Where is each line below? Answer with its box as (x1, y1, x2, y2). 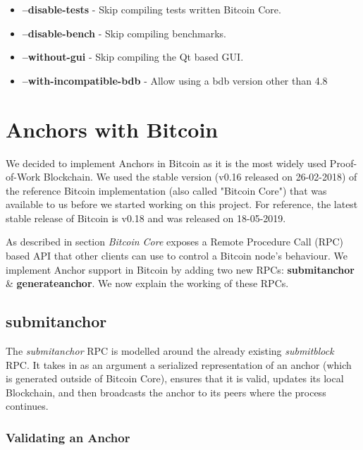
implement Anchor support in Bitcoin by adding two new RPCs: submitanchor (6, 262, 355, 276)
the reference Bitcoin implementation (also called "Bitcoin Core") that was (6, 183, 327, 197)
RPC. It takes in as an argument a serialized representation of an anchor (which (6, 357, 352, 372)
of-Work (6, 169, 41, 184)
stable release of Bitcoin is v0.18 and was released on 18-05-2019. (6, 210, 286, 225)
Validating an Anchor (6, 428, 130, 446)
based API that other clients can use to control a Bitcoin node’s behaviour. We (6, 248, 347, 263)
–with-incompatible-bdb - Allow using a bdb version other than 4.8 (22, 73, 328, 87)
